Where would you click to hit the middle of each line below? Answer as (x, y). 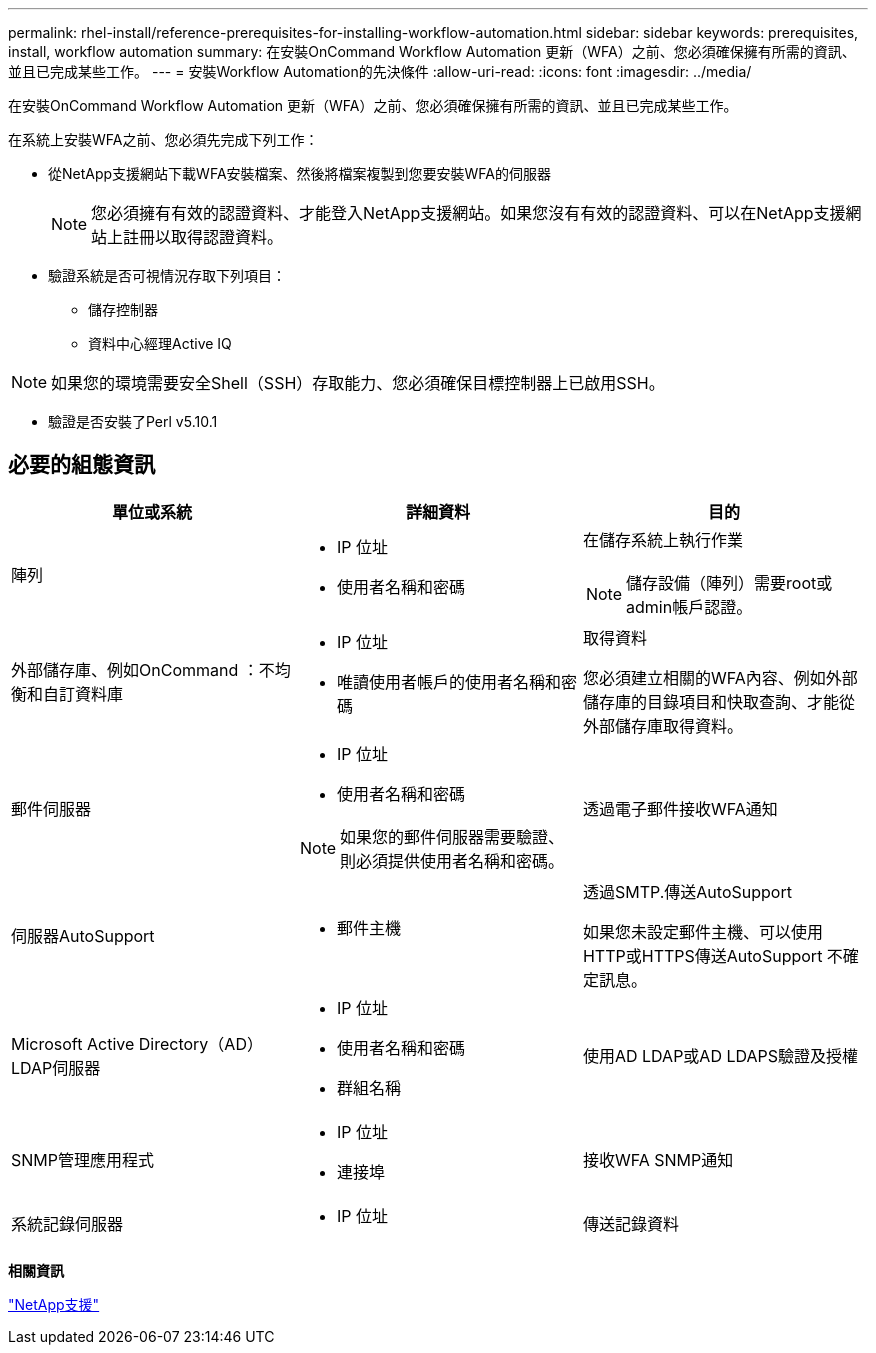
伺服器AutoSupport (83, 935)
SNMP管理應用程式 (82, 1159)
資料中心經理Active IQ (160, 343)
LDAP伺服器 (56, 1067)
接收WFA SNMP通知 (658, 1159)
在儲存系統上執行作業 (662, 539)
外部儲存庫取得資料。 (662, 725)
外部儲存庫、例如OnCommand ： (135, 669)
